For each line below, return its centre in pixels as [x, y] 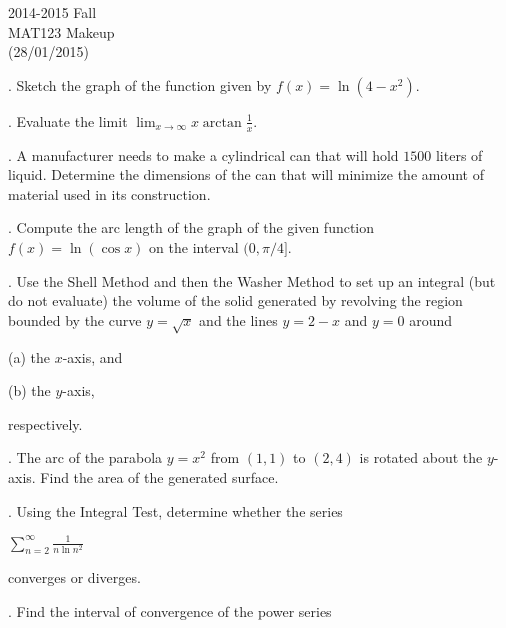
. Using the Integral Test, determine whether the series [175, 510]
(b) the [29, 390]
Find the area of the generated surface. [159, 476]
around [431, 319]
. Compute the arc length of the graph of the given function [191, 227]
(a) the [29, 356]
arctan [222, 122]
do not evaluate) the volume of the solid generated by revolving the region [235, 300]
